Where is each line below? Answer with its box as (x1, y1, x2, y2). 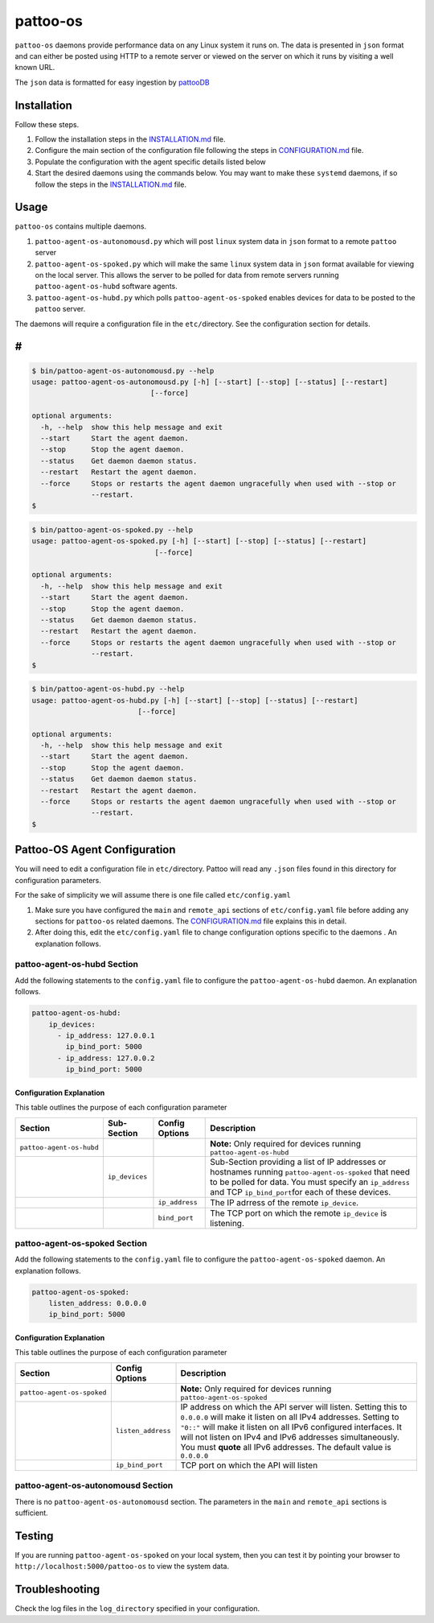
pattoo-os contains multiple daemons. (14, 221, 147, 231)
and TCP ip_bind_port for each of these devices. (210, 1186, 391, 1197)
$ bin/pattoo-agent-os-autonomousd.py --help (31, 366, 215, 375)
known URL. (14, 63, 55, 72)
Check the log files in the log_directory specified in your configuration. (14, 1604, 260, 1613)
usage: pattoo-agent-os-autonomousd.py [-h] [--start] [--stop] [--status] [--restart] (31, 378, 388, 386)
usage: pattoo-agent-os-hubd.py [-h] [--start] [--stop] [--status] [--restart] (31, 696, 358, 704)
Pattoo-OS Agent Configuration (14, 843, 176, 857)
